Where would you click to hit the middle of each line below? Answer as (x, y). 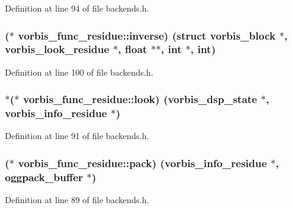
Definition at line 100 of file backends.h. (79, 72)
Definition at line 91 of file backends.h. (77, 136)
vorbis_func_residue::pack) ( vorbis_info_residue (142, 163)
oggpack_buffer (44, 177)
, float (133, 49)
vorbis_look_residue (57, 49)
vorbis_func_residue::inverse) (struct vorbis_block (147, 35)
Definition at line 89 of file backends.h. (77, 200)
